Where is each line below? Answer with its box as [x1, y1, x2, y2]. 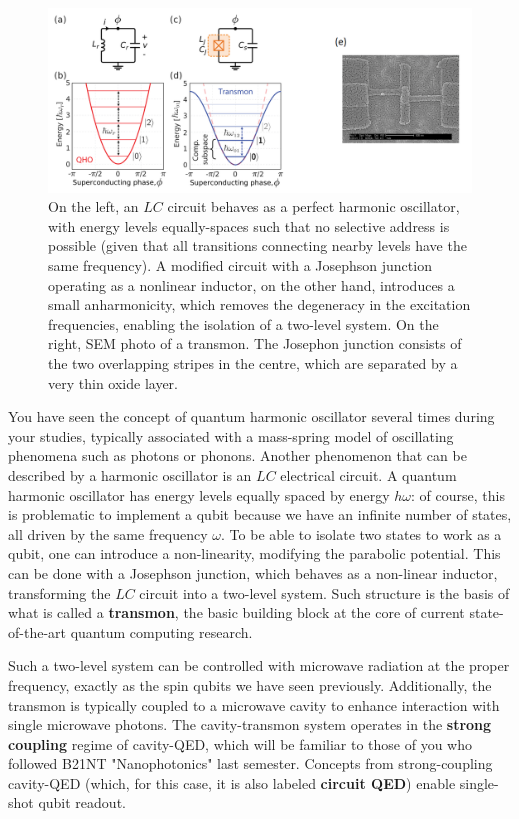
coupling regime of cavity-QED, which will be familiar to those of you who [8, 733, 473, 754]
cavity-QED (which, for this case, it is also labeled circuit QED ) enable [8, 772, 456, 793]
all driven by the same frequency [8, 523, 208, 544]
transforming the [8, 582, 111, 603]
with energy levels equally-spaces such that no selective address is [48, 215, 450, 236]
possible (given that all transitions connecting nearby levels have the [48, 235, 467, 256]
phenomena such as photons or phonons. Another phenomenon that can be [8, 445, 467, 466]
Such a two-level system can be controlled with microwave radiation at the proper [8, 655, 510, 676]
